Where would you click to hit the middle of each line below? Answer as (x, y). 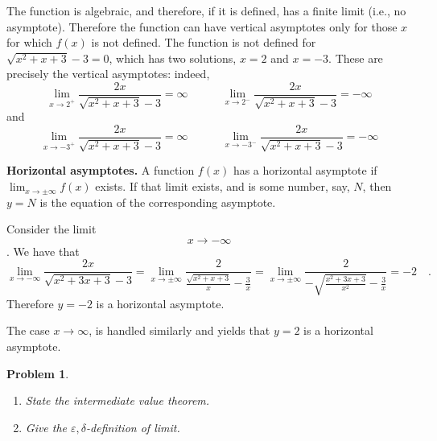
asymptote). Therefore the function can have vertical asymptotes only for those (202, 26)
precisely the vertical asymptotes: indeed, (108, 74)
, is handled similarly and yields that (179, 330)
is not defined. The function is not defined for (204, 42)
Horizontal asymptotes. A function (101, 170)
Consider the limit (52, 229)
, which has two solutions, (173, 58)
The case (28, 330)
